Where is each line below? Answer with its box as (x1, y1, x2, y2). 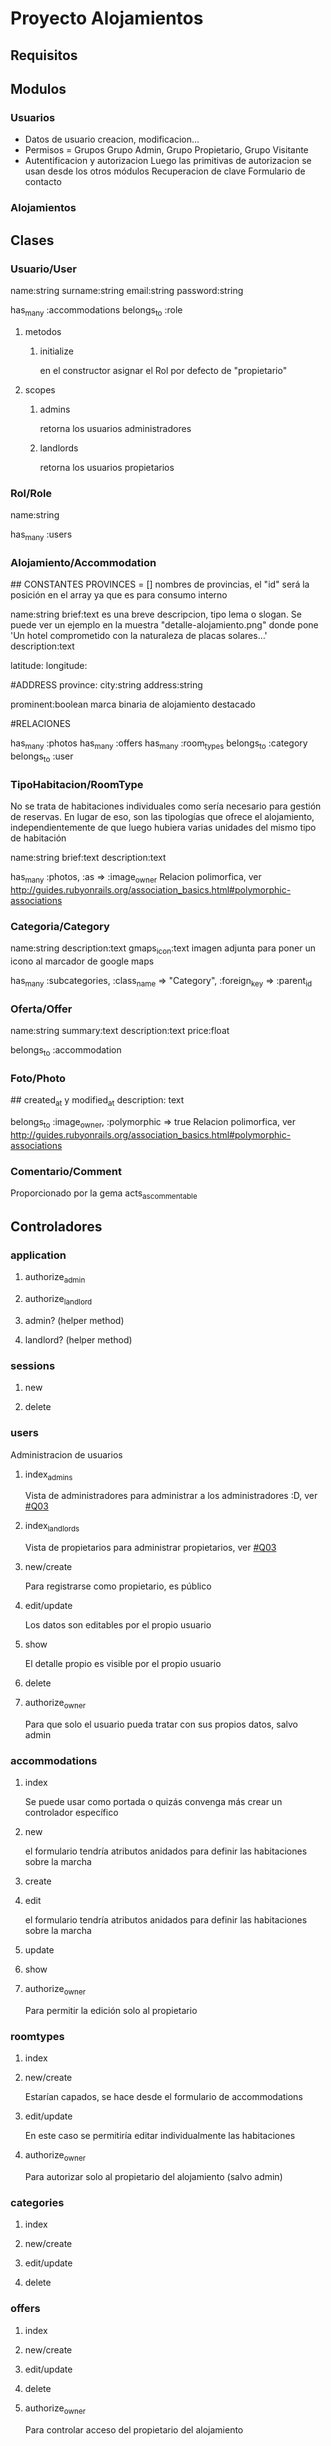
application (10, 1248, 67, 1262)
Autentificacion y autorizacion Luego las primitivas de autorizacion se (24, 155, 312, 167)
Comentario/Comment (10, 1164, 123, 1178)
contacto (24, 176, 62, 188)
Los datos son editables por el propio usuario (24, 1619, 212, 1631)
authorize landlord (24, 1293, 93, 1307)
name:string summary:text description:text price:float (10, 1024, 230, 1036)
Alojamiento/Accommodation (10, 555, 157, 569)
